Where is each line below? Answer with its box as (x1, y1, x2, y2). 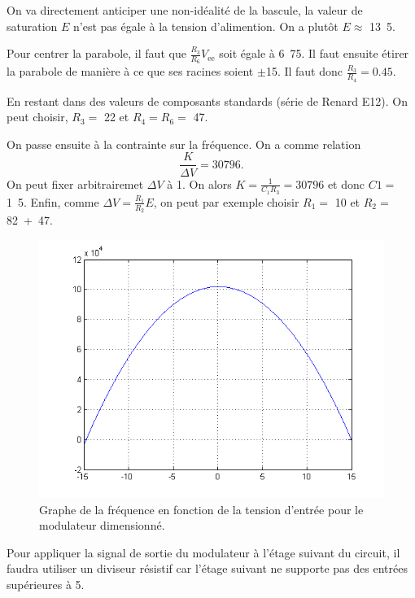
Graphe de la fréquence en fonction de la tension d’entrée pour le (39, 500, 364, 517)
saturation (7, 17, 58, 34)
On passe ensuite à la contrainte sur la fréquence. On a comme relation (7, 135, 361, 152)
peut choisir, (7, 108, 68, 125)
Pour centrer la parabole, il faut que (7, 45, 186, 62)
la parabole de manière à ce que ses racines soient (7, 63, 254, 80)
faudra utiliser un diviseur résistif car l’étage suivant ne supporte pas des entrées (7, 560, 408, 577)
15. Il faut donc (265, 63, 343, 80)
